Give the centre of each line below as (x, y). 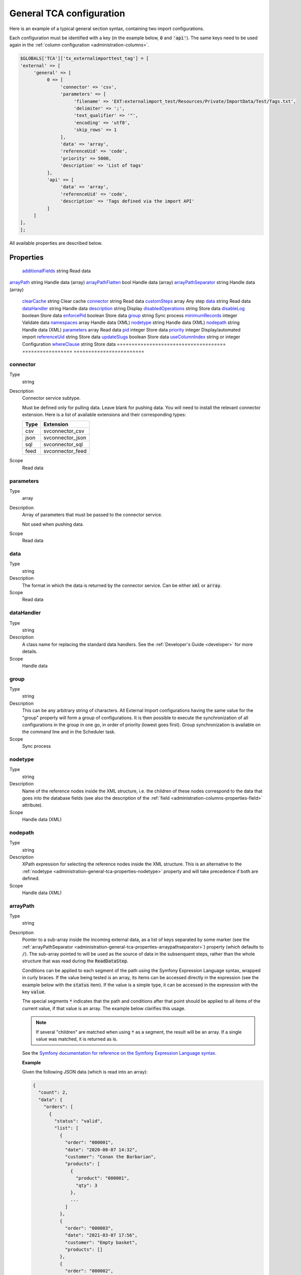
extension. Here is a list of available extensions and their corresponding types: (104, 415)
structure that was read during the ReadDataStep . (75, 961)
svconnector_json (65, 438)
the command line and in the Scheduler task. (69, 732)
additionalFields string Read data (56, 271)
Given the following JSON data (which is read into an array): (85, 1072)
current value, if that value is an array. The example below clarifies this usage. (104, 1008)
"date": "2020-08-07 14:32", (101, 1150)
